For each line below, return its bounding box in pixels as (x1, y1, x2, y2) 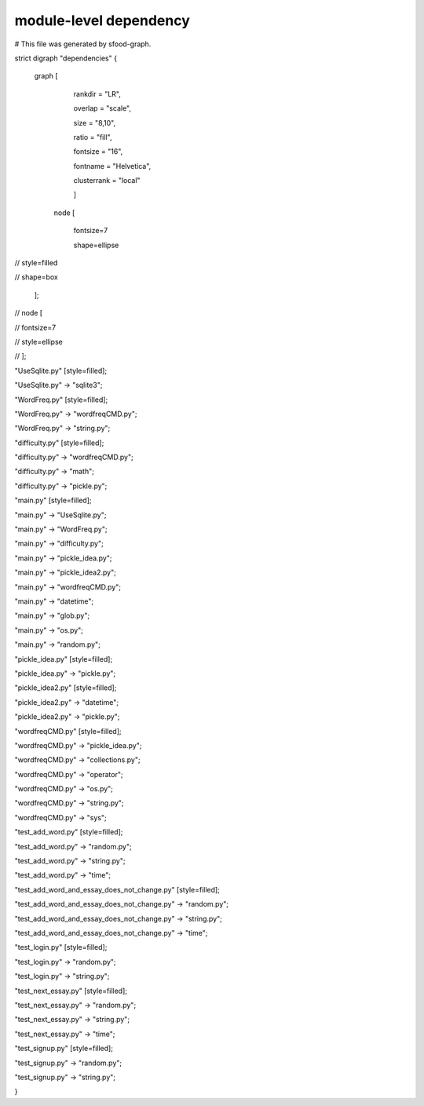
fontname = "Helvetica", (73, 161, 152, 170)
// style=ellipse (14, 337, 63, 346)
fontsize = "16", (73, 147, 123, 156)
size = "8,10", (73, 118, 116, 127)
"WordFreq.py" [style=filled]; (14, 395, 108, 404)
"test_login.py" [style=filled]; (14, 943, 108, 952)
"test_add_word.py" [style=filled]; (14, 827, 123, 837)
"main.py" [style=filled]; (14, 495, 92, 506)
